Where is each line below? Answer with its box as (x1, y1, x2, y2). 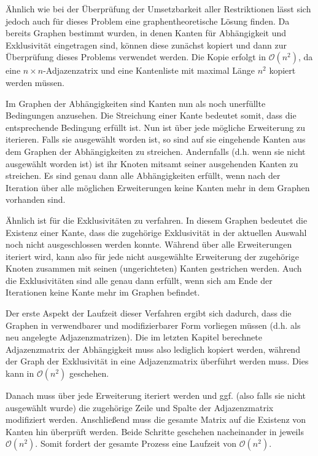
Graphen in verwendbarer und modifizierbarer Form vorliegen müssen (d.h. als (6, 318, 301, 331)
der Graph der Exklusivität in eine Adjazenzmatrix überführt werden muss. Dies (6, 355, 309, 368)
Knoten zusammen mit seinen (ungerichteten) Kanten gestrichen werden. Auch (6, 262, 302, 275)
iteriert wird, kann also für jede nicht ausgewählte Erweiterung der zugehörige (6, 250, 299, 262)
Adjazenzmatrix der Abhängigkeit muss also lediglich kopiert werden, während (6, 342, 300, 355)
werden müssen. (6, 76, 64, 88)
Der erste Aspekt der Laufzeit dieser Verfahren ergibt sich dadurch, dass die (6, 307, 292, 320)
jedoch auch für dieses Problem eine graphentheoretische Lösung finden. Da (6, 14, 290, 27)
